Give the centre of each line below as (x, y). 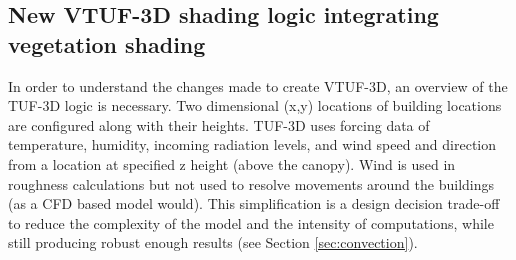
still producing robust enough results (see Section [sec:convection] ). (213, 242)
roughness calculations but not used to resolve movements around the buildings (251, 183)
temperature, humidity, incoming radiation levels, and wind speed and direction (252, 144)
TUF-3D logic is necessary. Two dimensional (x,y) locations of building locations (255, 105)
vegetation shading (107, 43)
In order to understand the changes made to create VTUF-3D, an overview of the (258, 85)
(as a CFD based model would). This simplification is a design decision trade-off (254, 203)
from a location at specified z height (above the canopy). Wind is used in (232, 163)
